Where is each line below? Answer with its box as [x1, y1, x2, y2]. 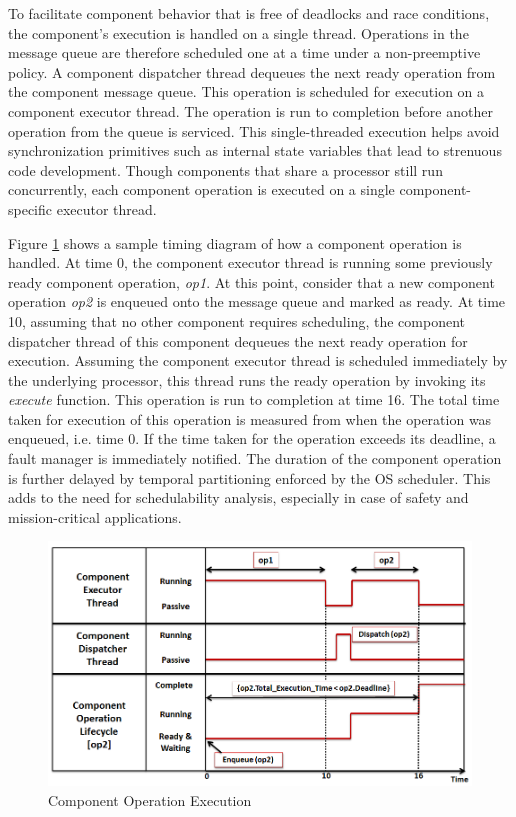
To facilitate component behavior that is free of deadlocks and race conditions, [8, 3, 490, 23]
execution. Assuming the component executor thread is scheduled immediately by [8, 350, 508, 371]
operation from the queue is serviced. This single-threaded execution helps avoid [8, 120, 500, 141]
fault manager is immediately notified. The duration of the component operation [8, 448, 502, 469]
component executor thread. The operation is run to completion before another [8, 100, 493, 121]
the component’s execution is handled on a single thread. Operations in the [8, 22, 469, 43]
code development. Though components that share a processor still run [8, 159, 443, 180]
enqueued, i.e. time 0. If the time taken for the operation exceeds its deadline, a [8, 428, 496, 449]
